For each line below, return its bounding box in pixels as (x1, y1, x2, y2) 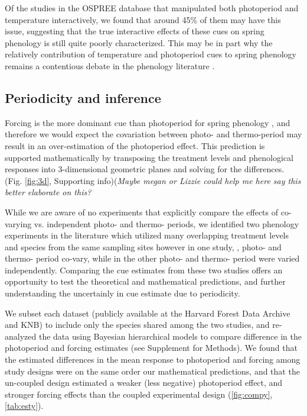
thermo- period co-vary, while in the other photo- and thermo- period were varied (5, 252, 300, 265)
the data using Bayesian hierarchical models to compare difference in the (38, 330, 302, 342)
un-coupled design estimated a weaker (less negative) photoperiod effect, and (5, 376, 283, 389)
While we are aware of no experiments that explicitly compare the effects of (5, 205, 279, 218)
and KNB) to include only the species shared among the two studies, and (5, 318, 270, 331)
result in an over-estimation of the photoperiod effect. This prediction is (5, 139, 265, 151)
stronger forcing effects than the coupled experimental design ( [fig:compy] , (5, 388, 273, 400)
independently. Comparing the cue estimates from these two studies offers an (5, 263, 283, 276)
